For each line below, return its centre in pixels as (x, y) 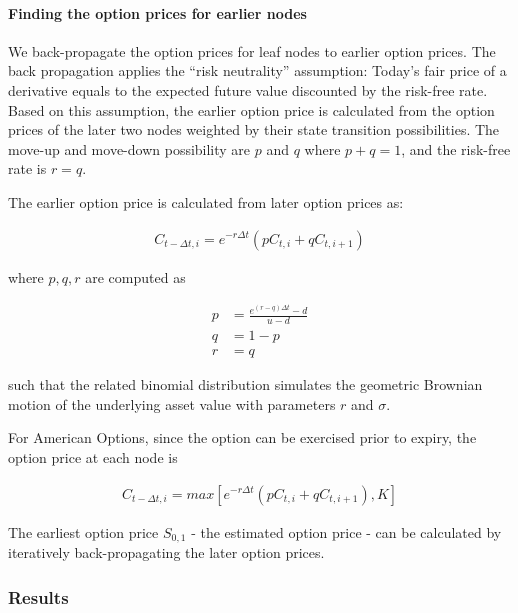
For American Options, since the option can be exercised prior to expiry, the (242, 437)
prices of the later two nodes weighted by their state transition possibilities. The (254, 129)
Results (38, 596)
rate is (27, 168)
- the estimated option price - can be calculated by (346, 531)
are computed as (135, 276)
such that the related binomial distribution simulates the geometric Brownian (245, 384)
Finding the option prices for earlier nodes (157, 12)
